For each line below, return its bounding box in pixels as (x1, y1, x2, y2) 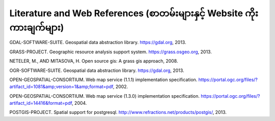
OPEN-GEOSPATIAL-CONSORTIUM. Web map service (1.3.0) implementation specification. (9, 93, 200, 99)
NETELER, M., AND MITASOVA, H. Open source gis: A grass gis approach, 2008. (9, 58, 178, 64)
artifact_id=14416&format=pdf (9, 100, 72, 106)
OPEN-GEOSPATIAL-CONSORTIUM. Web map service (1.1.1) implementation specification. (9, 76, 198, 83)
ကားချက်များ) (9, 22, 64, 33)
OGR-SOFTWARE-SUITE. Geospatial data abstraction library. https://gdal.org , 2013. (9, 67, 184, 73)
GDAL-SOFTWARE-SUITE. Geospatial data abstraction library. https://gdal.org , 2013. (9, 39, 186, 46)
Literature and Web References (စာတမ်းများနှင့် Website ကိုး (9, 8, 258, 19)
